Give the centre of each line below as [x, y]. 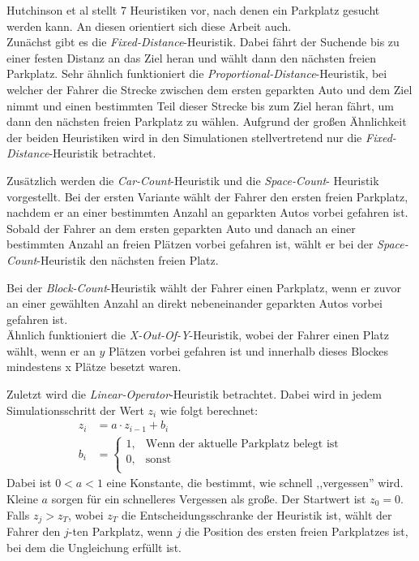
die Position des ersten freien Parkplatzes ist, [297, 531]
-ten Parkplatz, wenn [121, 531]
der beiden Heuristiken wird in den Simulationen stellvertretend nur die [184, 137]
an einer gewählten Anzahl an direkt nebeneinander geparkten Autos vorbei [195, 303]
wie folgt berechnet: [209, 410]
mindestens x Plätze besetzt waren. [94, 367]
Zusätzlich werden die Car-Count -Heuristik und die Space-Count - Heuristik [193, 180]
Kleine [22, 498]
